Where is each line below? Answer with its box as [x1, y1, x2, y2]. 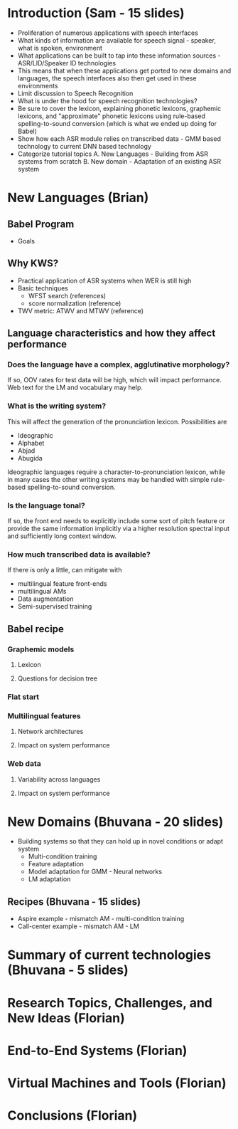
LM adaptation [28, 875, 71, 883]
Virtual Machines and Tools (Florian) [7, 1075, 227, 1091]
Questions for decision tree [17, 674, 98, 683]
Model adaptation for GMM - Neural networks [28, 867, 162, 876]
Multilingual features [7, 710, 81, 720]
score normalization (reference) [28, 299, 121, 308]
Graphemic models [7, 644, 75, 654]
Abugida [17, 453, 43, 462]
